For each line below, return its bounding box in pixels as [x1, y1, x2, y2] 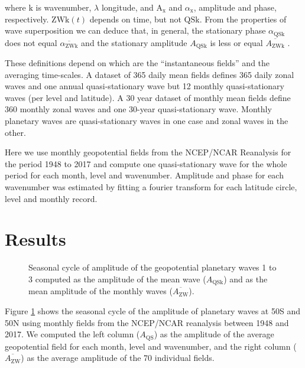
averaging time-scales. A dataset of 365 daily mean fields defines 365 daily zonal [5, 68, 294, 80]
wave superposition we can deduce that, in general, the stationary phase [5, 24, 266, 37]
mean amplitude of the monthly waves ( [28, 285, 173, 297]
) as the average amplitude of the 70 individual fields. [21, 351, 215, 364]
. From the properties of [199, 12, 287, 25]
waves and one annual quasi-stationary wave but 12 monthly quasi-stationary [5, 80, 284, 92]
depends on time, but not [89, 12, 181, 25]
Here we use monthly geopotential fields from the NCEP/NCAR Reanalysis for [5, 146, 291, 158]
